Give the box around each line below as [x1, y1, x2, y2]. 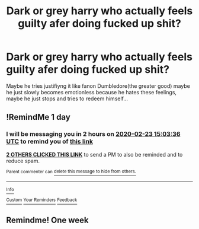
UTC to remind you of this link [6, 138, 94, 146]
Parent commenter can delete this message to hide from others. [6, 168, 136, 174]
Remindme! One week [6, 215, 89, 225]
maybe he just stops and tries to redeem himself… [6, 95, 129, 102]
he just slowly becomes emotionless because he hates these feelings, [6, 88, 176, 96]
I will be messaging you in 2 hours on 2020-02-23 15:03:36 [6, 130, 181, 138]
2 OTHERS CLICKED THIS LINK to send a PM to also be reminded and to [6, 151, 183, 158]
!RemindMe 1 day [6, 112, 71, 122]
